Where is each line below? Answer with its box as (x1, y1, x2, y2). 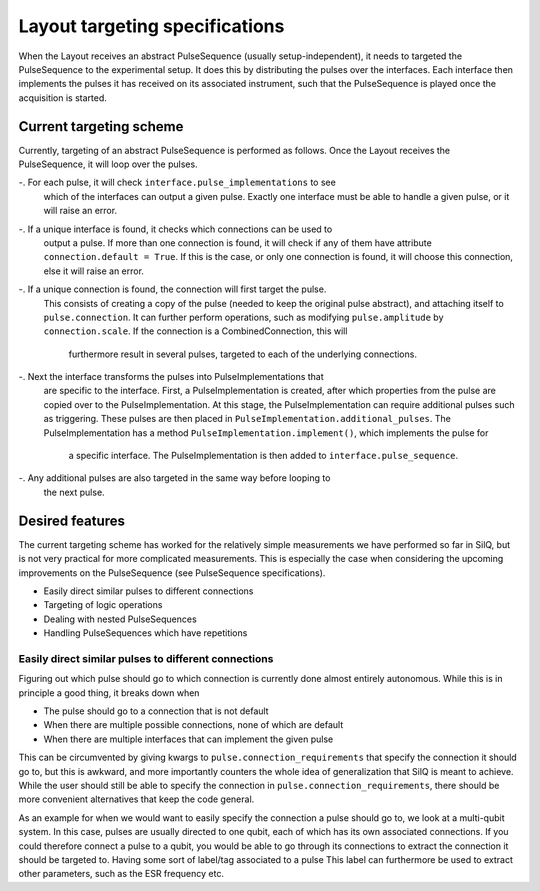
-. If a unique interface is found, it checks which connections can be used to (18, 223, 333, 235)
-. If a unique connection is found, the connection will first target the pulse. (18, 283, 327, 295)
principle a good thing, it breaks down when (18, 686, 200, 699)
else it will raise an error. (43, 265, 145, 277)
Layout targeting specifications (18, 15, 285, 37)
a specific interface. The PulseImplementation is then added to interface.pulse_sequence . (68, 450, 459, 462)
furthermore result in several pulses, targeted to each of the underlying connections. (68, 348, 417, 360)
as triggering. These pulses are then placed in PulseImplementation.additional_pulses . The (43, 413, 452, 425)
